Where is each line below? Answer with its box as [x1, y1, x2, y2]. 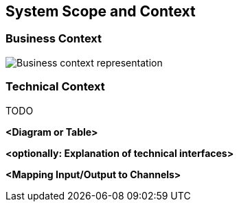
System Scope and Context [5, 3, 196, 20]
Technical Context [5, 80, 105, 94]
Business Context [5, 32, 102, 46]
